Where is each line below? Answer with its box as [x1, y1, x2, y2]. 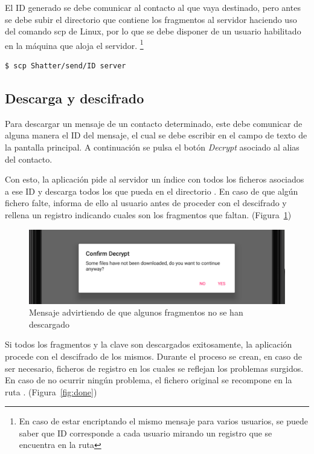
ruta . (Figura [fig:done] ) [5, 385, 97, 398]
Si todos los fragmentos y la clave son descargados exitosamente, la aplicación [5, 338, 292, 351]
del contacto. [5, 152, 53, 165]
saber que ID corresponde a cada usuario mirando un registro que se [19, 426, 272, 439]
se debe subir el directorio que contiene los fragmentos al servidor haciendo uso [5, 13, 297, 25]
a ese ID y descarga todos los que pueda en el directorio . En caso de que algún [5, 184, 298, 197]
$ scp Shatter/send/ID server [5, 62, 126, 71]
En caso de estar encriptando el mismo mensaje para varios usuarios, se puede [19, 415, 308, 427]
